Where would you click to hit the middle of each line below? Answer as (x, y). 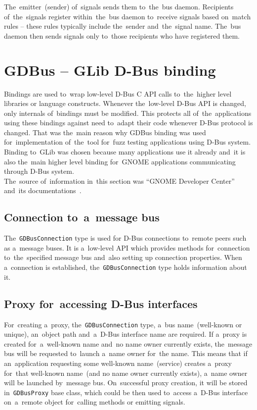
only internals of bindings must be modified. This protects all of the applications (128, 113)
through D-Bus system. (39, 171)
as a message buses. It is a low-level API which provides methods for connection (127, 247)
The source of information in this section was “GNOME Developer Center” (119, 180)
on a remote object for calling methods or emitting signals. (95, 402)
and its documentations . (43, 190)
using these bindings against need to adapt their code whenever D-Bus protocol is (128, 123)
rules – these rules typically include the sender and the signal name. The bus (123, 26)
